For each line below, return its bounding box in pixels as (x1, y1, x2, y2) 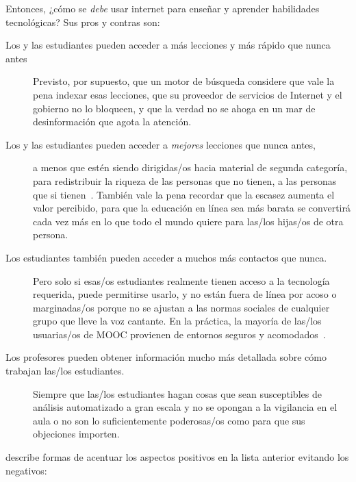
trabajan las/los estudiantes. (5, 364, 125, 378)
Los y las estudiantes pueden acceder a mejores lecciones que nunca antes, (5, 137, 316, 151)
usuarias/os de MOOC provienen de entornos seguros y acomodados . (33, 327, 326, 341)
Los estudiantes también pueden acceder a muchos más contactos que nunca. (5, 250, 327, 264)
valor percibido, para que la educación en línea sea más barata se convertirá (33, 201, 351, 215)
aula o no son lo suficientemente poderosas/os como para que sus (33, 413, 305, 427)
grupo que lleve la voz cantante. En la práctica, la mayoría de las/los (33, 314, 322, 328)
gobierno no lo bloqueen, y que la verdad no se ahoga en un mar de (33, 101, 316, 115)
